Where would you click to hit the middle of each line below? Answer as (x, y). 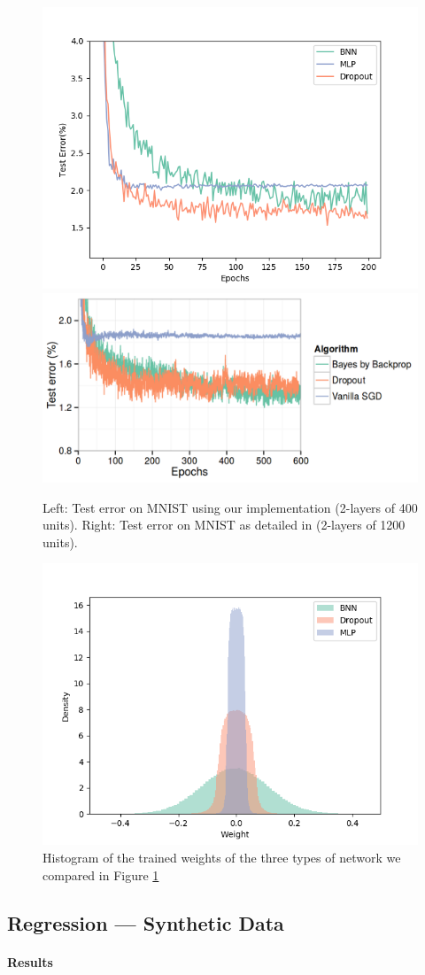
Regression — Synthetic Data (146, 922)
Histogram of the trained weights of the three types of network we (222, 858)
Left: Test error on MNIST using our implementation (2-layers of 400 (230, 507)
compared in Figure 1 (101, 874)
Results (30, 961)
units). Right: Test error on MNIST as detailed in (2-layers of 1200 (224, 525)
